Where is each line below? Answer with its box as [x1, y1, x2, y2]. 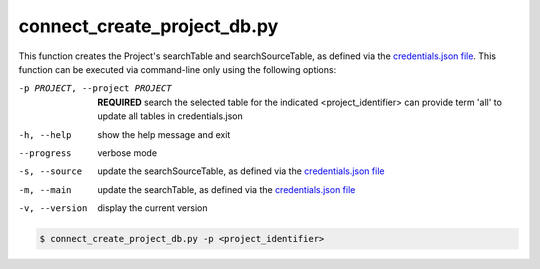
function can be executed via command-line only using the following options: [18, 63, 337, 75]
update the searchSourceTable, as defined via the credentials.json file [97, 165, 385, 177]
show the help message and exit [97, 128, 231, 140]
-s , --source [18, 166, 83, 177]
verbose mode [97, 146, 158, 159]
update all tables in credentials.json [97, 110, 244, 122]
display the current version [97, 202, 208, 214]
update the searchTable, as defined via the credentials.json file [97, 183, 356, 195]
